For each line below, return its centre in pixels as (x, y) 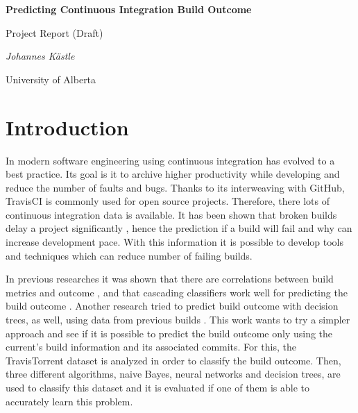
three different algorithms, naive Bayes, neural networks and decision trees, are (173, 374)
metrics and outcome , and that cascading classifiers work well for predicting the (177, 292)
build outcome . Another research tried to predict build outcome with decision (172, 306)
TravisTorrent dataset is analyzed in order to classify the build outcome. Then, (173, 360)
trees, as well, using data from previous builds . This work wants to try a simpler (178, 320)
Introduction (67, 127)
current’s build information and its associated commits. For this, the (151, 347)
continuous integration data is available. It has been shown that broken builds (171, 214)
